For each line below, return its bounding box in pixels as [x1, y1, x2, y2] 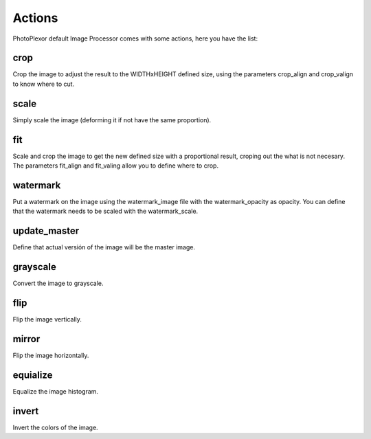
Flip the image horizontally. [12, 351, 89, 359]
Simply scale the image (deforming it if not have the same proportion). [12, 115, 212, 124]
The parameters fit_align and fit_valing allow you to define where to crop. [12, 161, 219, 170]
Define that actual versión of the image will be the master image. [12, 243, 196, 251]
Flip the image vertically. [12, 315, 82, 324]
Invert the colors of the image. [12, 423, 99, 431]
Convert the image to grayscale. [12, 279, 104, 288]
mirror [12, 333, 41, 345]
